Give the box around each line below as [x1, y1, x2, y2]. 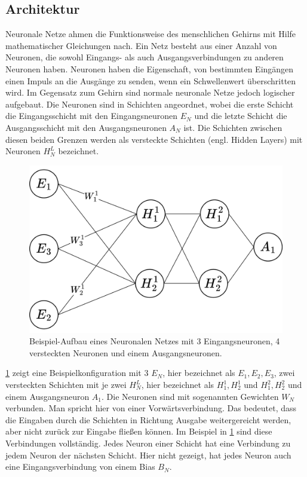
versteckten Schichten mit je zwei [5, 378, 127, 391]
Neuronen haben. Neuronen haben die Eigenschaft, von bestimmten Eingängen [5, 62, 294, 75]
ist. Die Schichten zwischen [183, 121, 283, 133]
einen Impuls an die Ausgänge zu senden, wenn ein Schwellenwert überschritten [5, 74, 296, 87]
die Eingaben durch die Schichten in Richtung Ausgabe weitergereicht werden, [5, 413, 291, 426]
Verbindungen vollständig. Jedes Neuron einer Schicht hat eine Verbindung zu [5, 436, 291, 449]
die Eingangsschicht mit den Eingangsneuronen [5, 109, 178, 122]
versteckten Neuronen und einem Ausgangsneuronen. [29, 346, 222, 359]
